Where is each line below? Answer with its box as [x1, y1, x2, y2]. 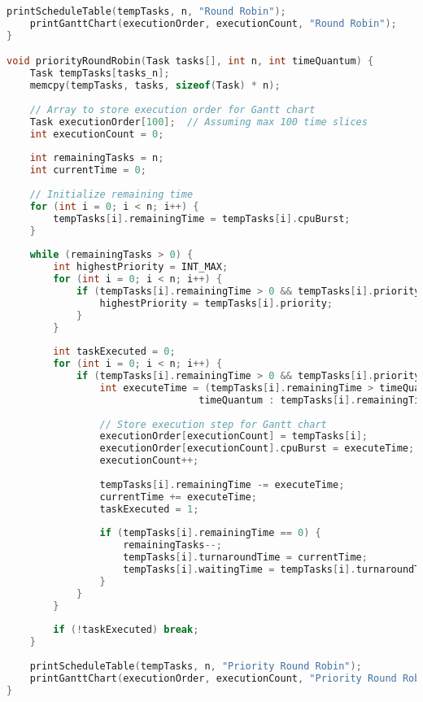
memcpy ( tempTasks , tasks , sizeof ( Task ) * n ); [29, 80, 281, 92]
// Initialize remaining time [29, 188, 194, 200]
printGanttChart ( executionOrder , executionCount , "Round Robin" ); [29, 17, 397, 29]
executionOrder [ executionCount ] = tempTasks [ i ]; [99, 430, 368, 443]
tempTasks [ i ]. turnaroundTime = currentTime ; [123, 552, 368, 564]
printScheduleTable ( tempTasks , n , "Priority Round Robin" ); [29, 661, 362, 673]
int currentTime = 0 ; [29, 164, 146, 177]
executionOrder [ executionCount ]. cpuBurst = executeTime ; [99, 443, 415, 455]
